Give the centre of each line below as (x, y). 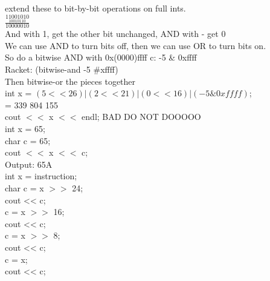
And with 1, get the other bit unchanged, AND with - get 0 (115, 34)
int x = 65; (25, 129)
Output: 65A (29, 164)
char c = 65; (28, 140)
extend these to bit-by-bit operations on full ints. (95, 8)
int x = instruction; (41, 176)
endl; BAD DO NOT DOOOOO (141, 117)
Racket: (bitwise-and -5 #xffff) (62, 69)
